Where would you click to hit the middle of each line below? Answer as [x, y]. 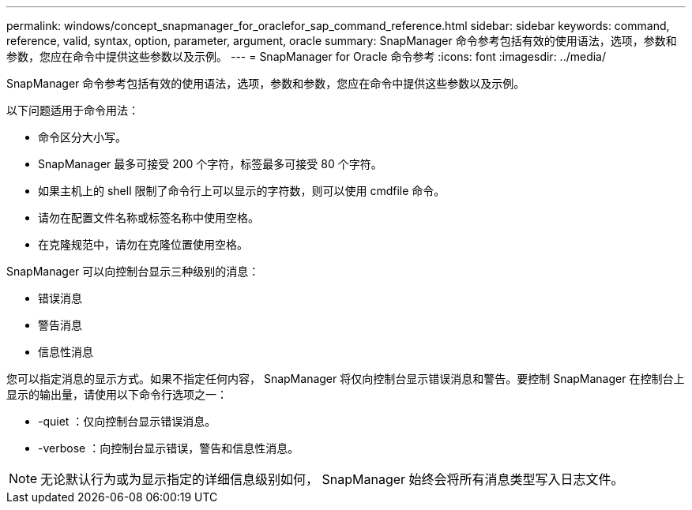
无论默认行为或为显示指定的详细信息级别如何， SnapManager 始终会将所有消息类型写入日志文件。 [332, 479]
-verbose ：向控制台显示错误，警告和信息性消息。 [169, 448]
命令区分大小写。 [82, 137]
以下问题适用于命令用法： [73, 110]
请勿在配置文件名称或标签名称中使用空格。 [149, 217]
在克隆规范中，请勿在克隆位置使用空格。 [143, 244]
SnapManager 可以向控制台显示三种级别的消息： [133, 271]
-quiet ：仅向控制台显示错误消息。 [127, 421]
